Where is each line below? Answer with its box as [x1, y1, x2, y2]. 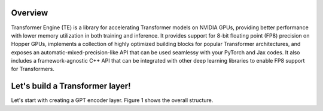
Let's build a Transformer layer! [11, 81, 131, 91]
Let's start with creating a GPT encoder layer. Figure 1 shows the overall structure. [11, 97, 214, 104]
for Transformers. [11, 66, 55, 73]
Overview [11, 8, 48, 18]
